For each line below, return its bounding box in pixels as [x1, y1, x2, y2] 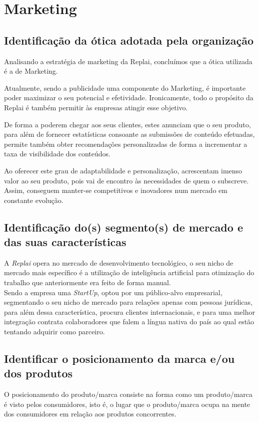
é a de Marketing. [4, 66, 58, 76]
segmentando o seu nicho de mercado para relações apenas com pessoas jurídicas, [4, 297, 252, 307]
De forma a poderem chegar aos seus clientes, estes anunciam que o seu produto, [4, 119, 251, 129]
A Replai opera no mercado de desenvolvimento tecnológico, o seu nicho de [4, 257, 233, 268]
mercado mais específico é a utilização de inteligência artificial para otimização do [4, 267, 254, 278]
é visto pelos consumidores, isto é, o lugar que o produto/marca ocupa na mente [4, 398, 250, 409]
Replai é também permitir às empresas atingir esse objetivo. [4, 102, 188, 112]
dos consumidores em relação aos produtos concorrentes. [4, 408, 176, 419]
